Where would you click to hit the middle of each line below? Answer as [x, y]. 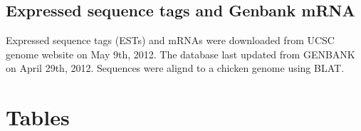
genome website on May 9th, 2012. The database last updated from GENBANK [180, 54]
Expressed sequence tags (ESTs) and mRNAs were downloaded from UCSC [170, 40]
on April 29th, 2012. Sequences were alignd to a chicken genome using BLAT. [175, 68]
